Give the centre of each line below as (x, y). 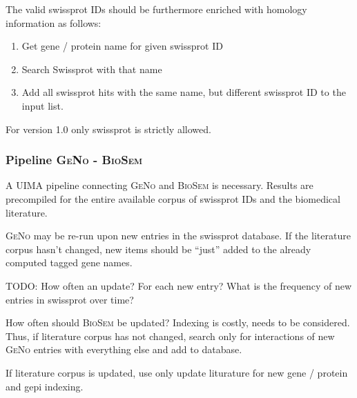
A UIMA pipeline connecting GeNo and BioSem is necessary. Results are (160, 185)
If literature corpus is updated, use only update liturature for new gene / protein (177, 372)
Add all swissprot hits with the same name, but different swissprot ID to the (184, 92)
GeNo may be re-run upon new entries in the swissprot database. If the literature (178, 236)
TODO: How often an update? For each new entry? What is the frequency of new (179, 285)
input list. (42, 105)
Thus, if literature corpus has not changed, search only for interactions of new (170, 336)
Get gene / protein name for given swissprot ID (122, 46)
